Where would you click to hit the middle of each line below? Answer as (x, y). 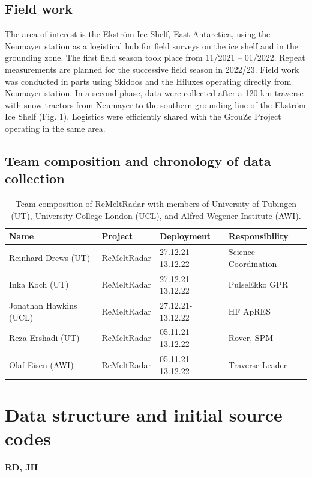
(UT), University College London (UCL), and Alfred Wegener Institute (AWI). (156, 215)
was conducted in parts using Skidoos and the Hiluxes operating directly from (148, 81)
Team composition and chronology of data (138, 160)
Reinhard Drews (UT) (50, 257)
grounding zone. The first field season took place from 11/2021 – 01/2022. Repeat (155, 57)
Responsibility (258, 236)
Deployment (185, 236)
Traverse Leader (258, 364)
